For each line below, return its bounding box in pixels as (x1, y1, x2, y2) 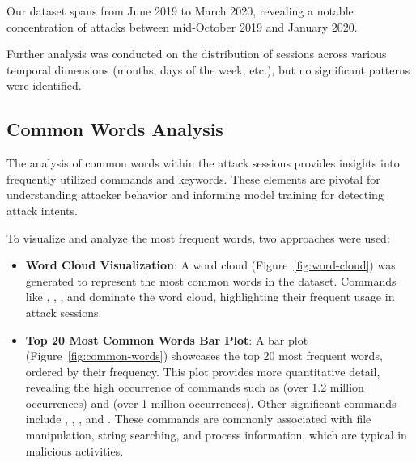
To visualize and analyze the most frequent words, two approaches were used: (6, 229, 390, 246)
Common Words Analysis (6, 117, 223, 142)
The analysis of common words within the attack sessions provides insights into (6, 155, 400, 172)
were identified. (6, 77, 82, 94)
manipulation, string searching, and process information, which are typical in (25, 426, 407, 443)
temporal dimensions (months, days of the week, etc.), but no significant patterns (6, 61, 410, 78)
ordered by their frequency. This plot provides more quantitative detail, (25, 362, 380, 379)
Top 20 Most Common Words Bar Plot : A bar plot (25, 331, 308, 348)
